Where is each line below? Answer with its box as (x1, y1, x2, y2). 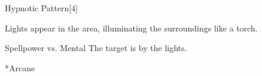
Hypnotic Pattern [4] (5, 2, 78, 14)
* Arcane (5, 61, 35, 74)
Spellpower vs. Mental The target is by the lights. (5, 42, 187, 54)
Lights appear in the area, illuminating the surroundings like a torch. (5, 21, 258, 34)
